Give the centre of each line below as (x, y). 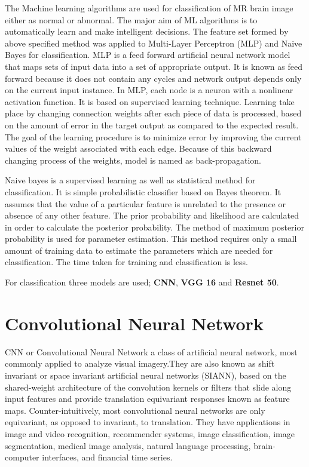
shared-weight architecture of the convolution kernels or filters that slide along (148, 387)
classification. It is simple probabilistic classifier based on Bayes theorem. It (143, 191)
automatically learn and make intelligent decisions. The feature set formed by (147, 31)
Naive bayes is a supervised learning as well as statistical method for (130, 180)
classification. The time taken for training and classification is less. (126, 262)
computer (22, 457)
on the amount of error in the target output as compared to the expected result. (152, 125)
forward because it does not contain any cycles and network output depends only (153, 78)
